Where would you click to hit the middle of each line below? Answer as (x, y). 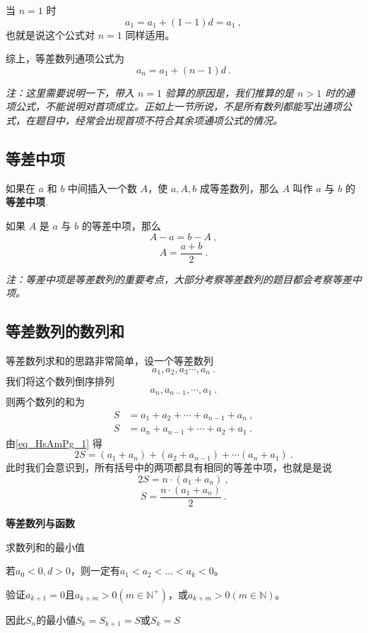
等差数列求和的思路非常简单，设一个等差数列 (109, 360)
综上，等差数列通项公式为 (65, 58)
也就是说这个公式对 (50, 34)
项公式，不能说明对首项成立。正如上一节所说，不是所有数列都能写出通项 (174, 106)
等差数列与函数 (40, 522)
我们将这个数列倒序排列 (60, 381)
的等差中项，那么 (121, 225)
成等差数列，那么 (239, 188)
